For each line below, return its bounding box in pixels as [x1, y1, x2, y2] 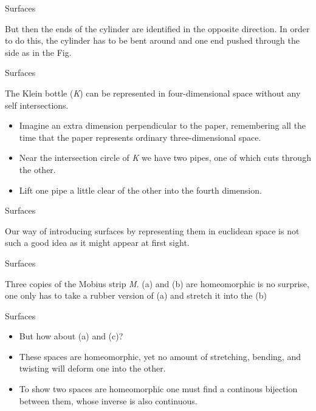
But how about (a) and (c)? [19, 330, 123, 342]
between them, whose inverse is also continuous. [19, 394, 197, 407]
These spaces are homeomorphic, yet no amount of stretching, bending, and [19, 350, 301, 362]
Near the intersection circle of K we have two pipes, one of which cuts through [19, 151, 311, 164]
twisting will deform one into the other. [19, 362, 166, 375]
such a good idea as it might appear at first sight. [5, 236, 190, 249]
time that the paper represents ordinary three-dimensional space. [19, 131, 261, 143]
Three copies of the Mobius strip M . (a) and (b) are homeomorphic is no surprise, [5, 277, 309, 290]
